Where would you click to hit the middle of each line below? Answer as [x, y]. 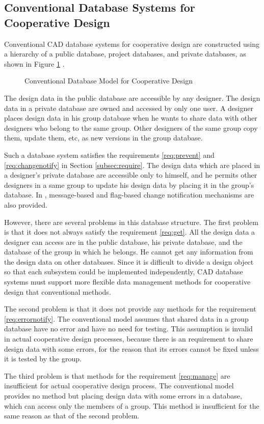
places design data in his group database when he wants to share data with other [131, 118]
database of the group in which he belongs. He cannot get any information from [129, 252]
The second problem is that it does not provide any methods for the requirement [130, 309]
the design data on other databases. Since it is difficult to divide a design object [129, 261]
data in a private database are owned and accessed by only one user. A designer [129, 108]
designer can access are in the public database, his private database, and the [123, 242]
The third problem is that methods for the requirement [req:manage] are [117, 375]
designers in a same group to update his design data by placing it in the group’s [129, 185]
